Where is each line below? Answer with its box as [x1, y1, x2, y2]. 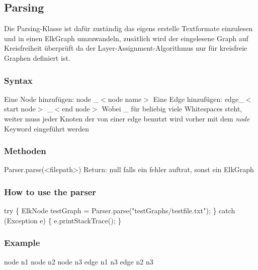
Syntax [4, 74, 33, 86]
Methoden [4, 145, 46, 157]
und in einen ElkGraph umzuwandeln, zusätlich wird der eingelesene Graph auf [4, 33, 248, 43]
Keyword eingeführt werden [4, 123, 89, 133]
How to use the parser [4, 185, 97, 198]
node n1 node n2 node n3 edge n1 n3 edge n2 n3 [4, 256, 153, 266]
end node [62, 103, 90, 114]
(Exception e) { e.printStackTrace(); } [4, 215, 122, 225]
